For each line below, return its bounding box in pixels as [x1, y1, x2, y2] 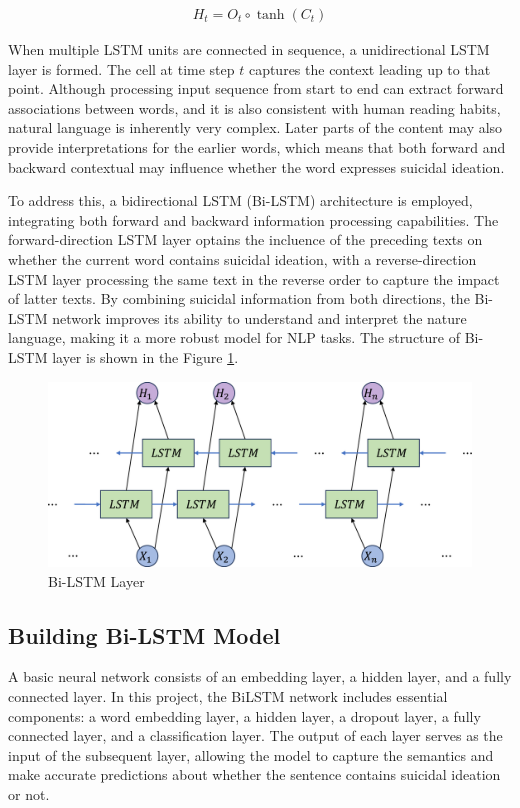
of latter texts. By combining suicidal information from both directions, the [8, 288, 470, 309]
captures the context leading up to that [248, 58, 491, 79]
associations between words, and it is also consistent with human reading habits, [8, 97, 501, 118]
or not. [8, 783, 50, 804]
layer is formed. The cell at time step [8, 58, 235, 79]
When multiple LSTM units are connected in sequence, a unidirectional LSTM [8, 39, 490, 60]
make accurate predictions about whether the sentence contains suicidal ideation [8, 764, 501, 785]
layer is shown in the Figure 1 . [52, 346, 239, 367]
